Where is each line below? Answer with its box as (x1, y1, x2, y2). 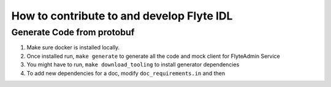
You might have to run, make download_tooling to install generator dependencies (26, 61, 240, 68)
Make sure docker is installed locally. (26, 44, 120, 51)
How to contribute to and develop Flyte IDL (11, 9, 233, 23)
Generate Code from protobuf (11, 27, 135, 38)
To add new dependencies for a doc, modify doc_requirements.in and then (26, 69, 226, 77)
